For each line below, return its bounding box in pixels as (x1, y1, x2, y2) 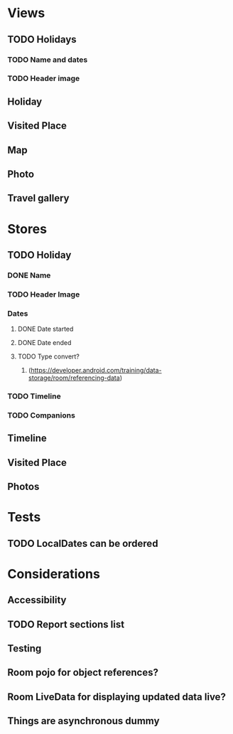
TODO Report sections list (7, 618, 125, 630)
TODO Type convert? (17, 352, 80, 361)
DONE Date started (17, 325, 74, 334)
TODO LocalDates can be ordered (7, 537, 158, 549)
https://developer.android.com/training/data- (31, 366, 162, 375)
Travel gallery (7, 192, 70, 204)
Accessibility (7, 594, 67, 606)
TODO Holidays (7, 33, 77, 46)
